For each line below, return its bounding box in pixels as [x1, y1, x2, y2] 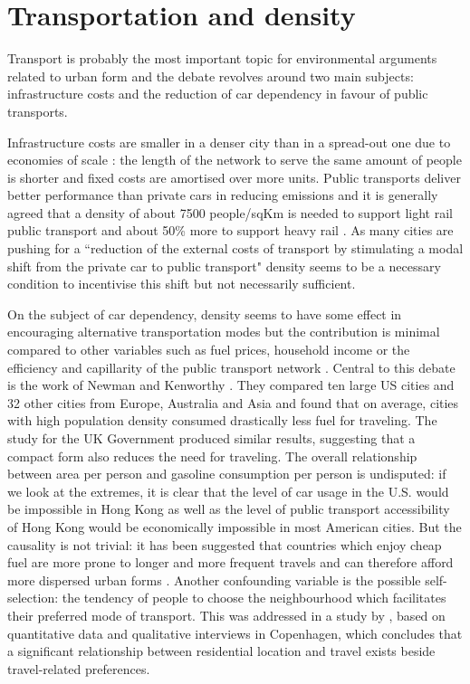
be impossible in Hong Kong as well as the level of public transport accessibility [7, 499, 450, 518]
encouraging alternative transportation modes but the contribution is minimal [7, 322, 440, 341]
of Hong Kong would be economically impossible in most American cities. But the [7, 517, 462, 536]
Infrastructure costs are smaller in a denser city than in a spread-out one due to [7, 132, 451, 151]
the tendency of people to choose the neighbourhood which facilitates [62, 588, 446, 607]
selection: [7, 588, 59, 607]
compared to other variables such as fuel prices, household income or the [7, 340, 410, 359]
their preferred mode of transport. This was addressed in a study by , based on [7, 605, 446, 624]
